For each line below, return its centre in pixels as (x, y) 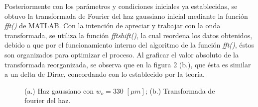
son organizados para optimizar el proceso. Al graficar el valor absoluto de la (122, 54)
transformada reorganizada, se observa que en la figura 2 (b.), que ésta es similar (128, 64)
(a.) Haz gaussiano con (59, 90)
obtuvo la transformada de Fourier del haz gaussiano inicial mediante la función (126, 16)
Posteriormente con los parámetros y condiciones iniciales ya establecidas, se (121, 6)
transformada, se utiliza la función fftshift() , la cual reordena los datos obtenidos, (129, 35)
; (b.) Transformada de (180, 90)
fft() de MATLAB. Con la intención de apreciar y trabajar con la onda (113, 26)
